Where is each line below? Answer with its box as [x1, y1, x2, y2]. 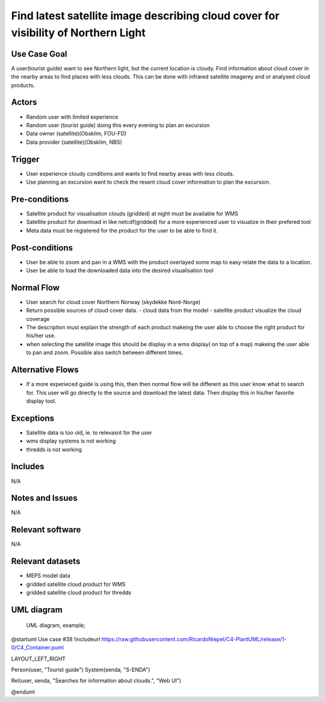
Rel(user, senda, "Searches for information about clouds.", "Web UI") [11, 677, 182, 685]
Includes [11, 461, 45, 472]
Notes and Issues [11, 493, 78, 503]
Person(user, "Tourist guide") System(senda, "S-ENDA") [11, 666, 150, 673]
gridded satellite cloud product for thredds [26, 589, 132, 596]
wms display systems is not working [26, 437, 116, 445]
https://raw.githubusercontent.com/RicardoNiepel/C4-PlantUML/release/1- [101, 635, 287, 642]
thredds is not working [26, 446, 82, 453]
